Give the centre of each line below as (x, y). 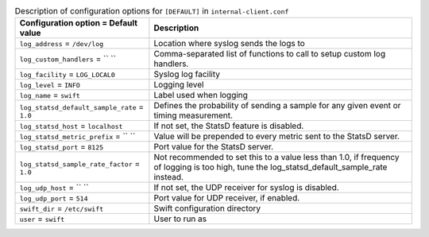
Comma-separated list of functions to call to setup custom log (269, 54)
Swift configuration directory (207, 208)
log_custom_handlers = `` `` (68, 59)
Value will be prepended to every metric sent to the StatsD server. (277, 137)
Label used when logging (201, 95)
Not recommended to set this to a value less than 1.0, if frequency (276, 157)
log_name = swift (50, 95)
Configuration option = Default (79, 23)
